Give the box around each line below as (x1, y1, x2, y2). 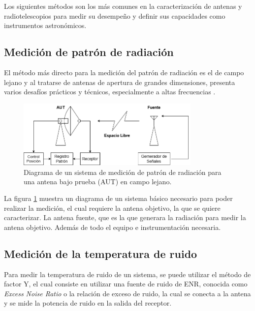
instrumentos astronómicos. (4, 20, 87, 30)
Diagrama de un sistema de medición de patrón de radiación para (24, 167, 222, 177)
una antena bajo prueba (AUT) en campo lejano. (24, 176, 172, 187)
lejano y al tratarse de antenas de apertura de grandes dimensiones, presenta (4, 77, 235, 87)
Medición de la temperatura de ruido (4, 246, 197, 261)
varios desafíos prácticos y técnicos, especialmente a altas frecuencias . (4, 86, 216, 97)
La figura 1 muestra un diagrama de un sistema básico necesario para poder (4, 193, 233, 203)
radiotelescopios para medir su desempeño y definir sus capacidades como (4, 10, 225, 21)
